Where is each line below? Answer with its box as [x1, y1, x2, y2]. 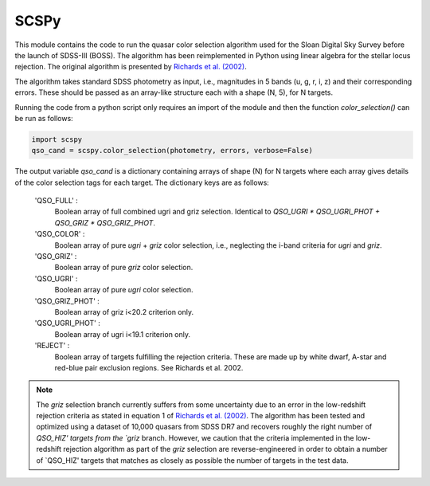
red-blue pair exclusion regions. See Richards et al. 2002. [54, 363, 244, 372]
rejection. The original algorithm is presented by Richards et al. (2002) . [14, 62, 247, 72]
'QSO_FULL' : [34, 196, 79, 206]
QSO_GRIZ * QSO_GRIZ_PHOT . [54, 218, 155, 227]
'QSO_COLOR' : [34, 229, 85, 239]
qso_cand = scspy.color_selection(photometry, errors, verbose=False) [31, 146, 314, 155]
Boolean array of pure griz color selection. [54, 263, 193, 272]
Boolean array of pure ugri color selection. [54, 285, 194, 295]
